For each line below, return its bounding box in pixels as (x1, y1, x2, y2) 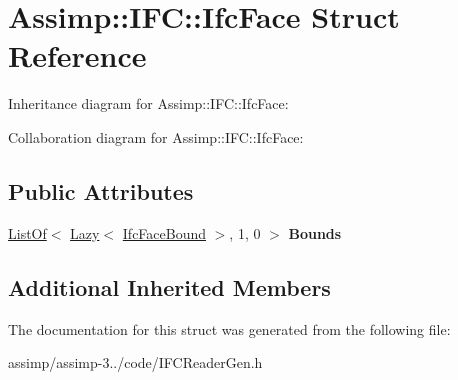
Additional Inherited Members (8, 271, 331, 302)
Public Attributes (8, 175, 194, 206)
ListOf (8, 222, 47, 243)
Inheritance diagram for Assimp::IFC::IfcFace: (8, 93, 289, 114)
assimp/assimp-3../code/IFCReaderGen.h (8, 352, 263, 373)
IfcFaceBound (122, 222, 207, 243)
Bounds (288, 222, 342, 243)
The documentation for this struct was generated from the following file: (8, 318, 451, 339)
